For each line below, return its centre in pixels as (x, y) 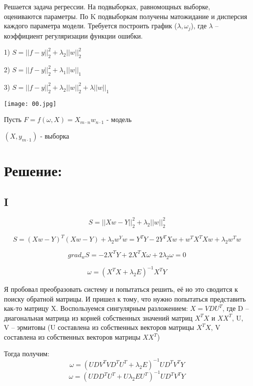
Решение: (33, 171)
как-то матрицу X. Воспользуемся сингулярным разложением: (96, 308)
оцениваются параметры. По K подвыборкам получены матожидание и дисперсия (126, 16)
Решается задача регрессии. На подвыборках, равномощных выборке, (107, 6)
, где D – (236, 308)
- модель (119, 119)
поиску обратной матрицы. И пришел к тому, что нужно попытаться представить (125, 298)
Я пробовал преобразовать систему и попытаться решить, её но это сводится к (121, 289)
